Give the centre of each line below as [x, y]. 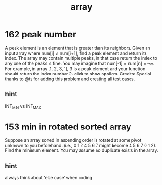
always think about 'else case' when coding [49, 178]
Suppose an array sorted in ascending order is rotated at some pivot [73, 140]
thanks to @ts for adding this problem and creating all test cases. [70, 79]
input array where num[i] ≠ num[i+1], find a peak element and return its [76, 53]
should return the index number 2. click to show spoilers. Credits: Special [78, 74]
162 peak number [41, 34]
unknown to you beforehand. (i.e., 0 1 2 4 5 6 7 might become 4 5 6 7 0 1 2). [81, 146]
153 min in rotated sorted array [68, 127]
